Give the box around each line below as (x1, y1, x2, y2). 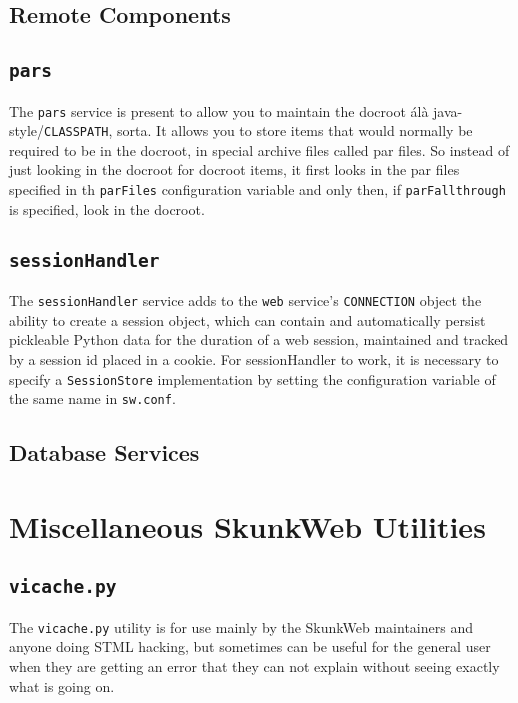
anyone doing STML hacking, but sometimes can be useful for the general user (9, 636, 491, 657)
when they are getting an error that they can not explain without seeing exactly (9, 656, 500, 677)
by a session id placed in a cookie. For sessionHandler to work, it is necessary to (9, 348, 499, 369)
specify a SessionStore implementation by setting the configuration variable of (9, 368, 496, 389)
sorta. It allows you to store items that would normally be (117, 120, 473, 141)
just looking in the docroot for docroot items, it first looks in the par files (9, 159, 460, 180)
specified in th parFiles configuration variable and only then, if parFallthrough (9, 179, 506, 200)
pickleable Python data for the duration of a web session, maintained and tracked (9, 329, 509, 350)
